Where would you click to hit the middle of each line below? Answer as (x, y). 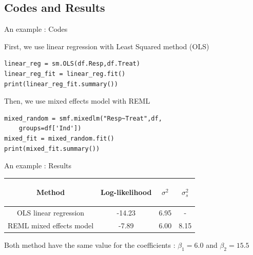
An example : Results (38, 165)
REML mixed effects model (51, 225)
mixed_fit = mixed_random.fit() (59, 138)
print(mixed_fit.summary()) (52, 149)
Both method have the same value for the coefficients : (90, 245)
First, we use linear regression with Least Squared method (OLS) (107, 46)
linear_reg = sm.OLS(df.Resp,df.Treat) (72, 64)
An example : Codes (36, 29)
